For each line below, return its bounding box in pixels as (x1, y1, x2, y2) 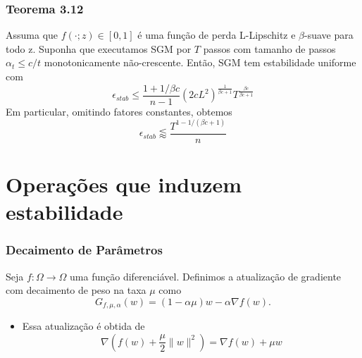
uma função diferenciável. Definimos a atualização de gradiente (70, 268, 342, 283)
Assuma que (6, 27, 58, 42)
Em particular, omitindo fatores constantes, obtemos (6, 104, 232, 118)
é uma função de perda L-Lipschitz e (137, 27, 296, 42)
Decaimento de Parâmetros (6, 241, 163, 259)
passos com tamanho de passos (203, 41, 336, 56)
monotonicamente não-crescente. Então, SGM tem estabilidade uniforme (44, 55, 356, 70)
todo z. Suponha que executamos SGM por (6, 41, 192, 56)
